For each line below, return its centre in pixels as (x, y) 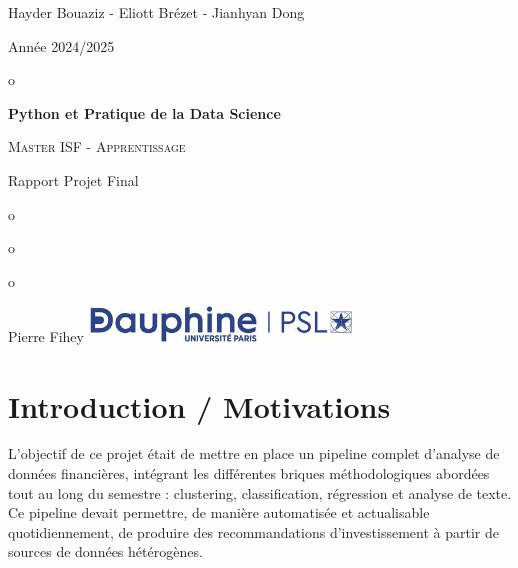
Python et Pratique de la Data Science (144, 112)
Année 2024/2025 (61, 45)
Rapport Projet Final (73, 179)
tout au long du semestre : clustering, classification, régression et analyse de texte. (260, 492)
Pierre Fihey (46, 336)
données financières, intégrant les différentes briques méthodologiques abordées (249, 473)
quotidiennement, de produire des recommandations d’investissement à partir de (253, 531)
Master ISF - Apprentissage (97, 146)
